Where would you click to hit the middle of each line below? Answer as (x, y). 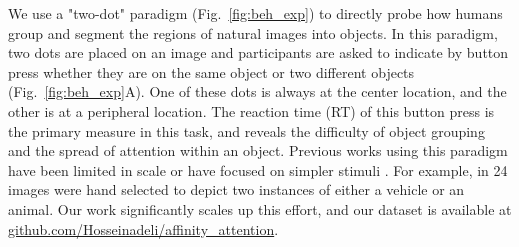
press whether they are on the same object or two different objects (211, 71)
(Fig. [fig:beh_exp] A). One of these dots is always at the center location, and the (257, 91)
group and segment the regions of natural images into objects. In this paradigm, (253, 32)
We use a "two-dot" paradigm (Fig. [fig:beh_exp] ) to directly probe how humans (255, 13)
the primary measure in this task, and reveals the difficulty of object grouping (246, 130)
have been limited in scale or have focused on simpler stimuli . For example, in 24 (258, 169)
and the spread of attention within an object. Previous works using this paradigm (258, 150)
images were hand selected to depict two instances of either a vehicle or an (236, 189)
